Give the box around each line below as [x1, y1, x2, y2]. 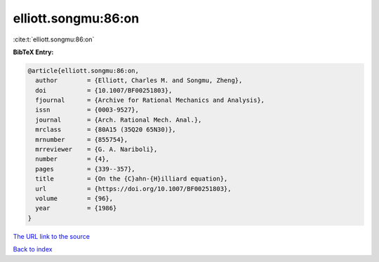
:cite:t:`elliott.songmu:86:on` [13, 35, 95, 44]
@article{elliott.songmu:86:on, [27, 67, 140, 74]
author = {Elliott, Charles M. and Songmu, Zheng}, [35, 77, 243, 84]
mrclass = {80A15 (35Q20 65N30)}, [35, 126, 176, 133]
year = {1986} [35, 204, 117, 212]
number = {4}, [35, 155, 110, 163]
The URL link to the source [13, 232, 91, 240]
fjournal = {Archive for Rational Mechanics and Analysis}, [35, 96, 265, 105]
